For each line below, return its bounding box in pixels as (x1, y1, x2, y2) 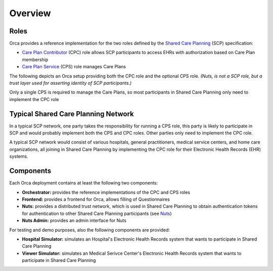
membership (22, 56, 49, 63)
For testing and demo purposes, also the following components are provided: (9, 227, 170, 233)
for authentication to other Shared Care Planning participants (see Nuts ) (22, 210, 172, 216)
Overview (9, 8, 51, 19)
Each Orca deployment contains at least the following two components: (9, 180, 158, 186)
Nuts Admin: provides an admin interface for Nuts (22, 217, 126, 223)
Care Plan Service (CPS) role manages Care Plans (22, 64, 126, 70)
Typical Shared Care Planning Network (9, 109, 134, 118)
